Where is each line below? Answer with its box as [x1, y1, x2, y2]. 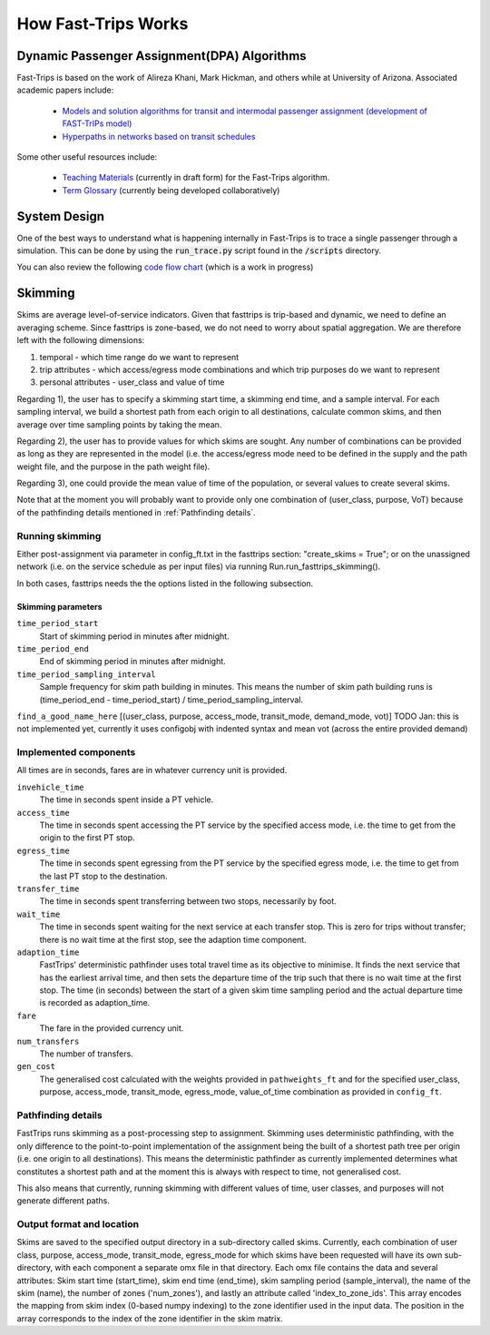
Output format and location [16, 1218, 140, 1231]
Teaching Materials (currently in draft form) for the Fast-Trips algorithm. [62, 172, 330, 183]
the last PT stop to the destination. [39, 870, 168, 881]
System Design [16, 209, 104, 224]
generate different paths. [16, 1195, 111, 1206]
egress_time [16, 845, 70, 856]
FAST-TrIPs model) [62, 118, 132, 129]
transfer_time [16, 883, 80, 894]
